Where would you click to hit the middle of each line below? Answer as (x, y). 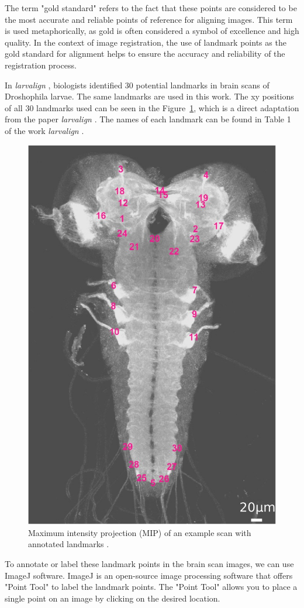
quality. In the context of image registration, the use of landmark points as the (146, 42)
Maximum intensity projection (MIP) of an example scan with (140, 532)
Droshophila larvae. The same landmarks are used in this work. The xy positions (149, 96)
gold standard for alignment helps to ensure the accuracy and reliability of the (145, 54)
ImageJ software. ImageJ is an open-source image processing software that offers (149, 575)
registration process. (41, 65)
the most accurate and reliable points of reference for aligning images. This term (149, 19)
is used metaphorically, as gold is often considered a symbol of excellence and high (152, 31)
